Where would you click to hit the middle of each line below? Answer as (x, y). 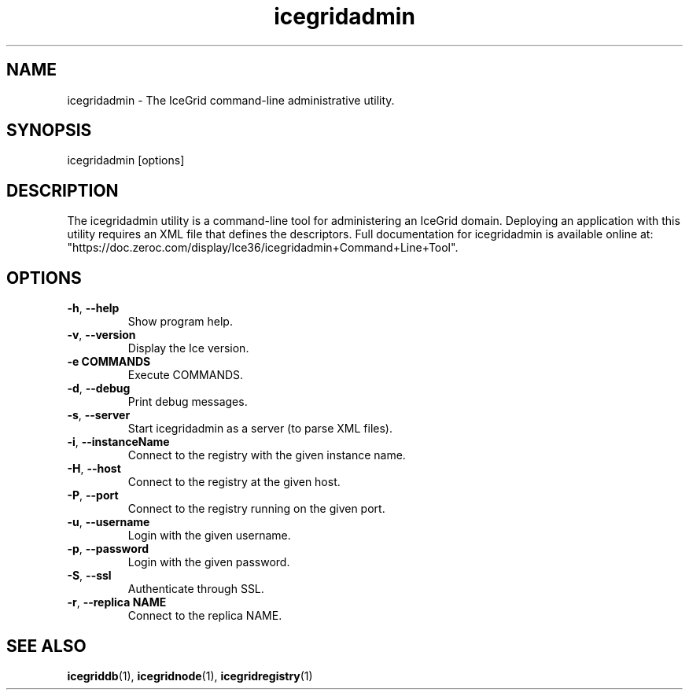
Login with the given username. (209, 536)
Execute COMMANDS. (186, 375)
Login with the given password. (209, 562)
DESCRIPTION (63, 190)
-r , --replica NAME (117, 602)
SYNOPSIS (49, 131)
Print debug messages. (188, 402)
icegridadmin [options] (126, 160)
